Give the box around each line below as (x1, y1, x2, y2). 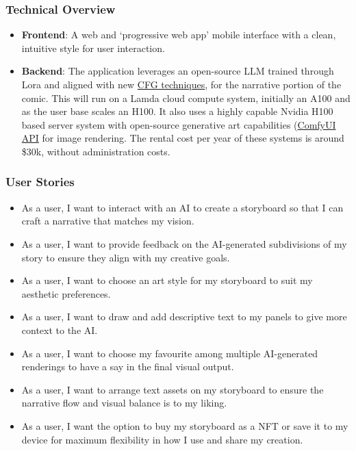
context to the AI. (21, 322, 98, 337)
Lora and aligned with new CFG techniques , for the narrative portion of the (21, 77, 342, 91)
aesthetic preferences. (21, 286, 111, 300)
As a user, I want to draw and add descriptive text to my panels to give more (21, 309, 347, 324)
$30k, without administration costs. (21, 144, 170, 158)
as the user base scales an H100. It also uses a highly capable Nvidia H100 (21, 104, 333, 118)
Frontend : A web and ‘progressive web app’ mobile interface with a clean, (21, 27, 336, 42)
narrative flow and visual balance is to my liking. (21, 396, 227, 410)
